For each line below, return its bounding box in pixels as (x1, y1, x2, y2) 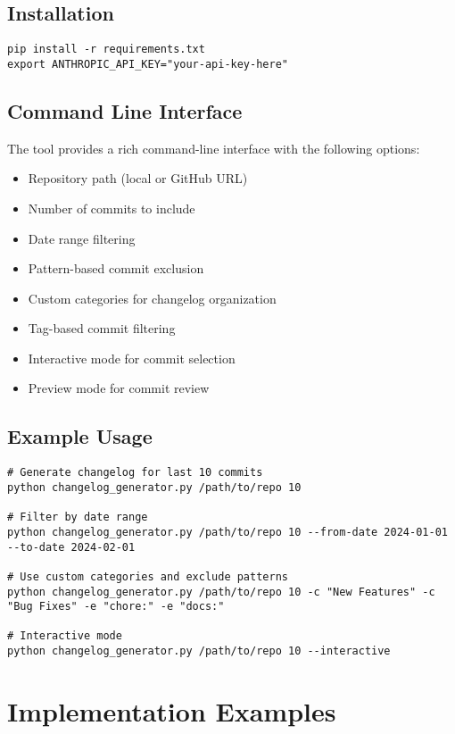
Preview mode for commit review (28, 379, 210, 397)
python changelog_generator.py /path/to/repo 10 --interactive (7, 645, 391, 658)
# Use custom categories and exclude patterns (7, 570, 288, 583)
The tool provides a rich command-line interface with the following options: (7, 138, 420, 157)
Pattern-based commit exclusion (28, 259, 204, 278)
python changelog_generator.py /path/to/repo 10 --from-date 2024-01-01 (7, 525, 448, 538)
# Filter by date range (7, 511, 148, 524)
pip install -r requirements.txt (7, 43, 205, 56)
